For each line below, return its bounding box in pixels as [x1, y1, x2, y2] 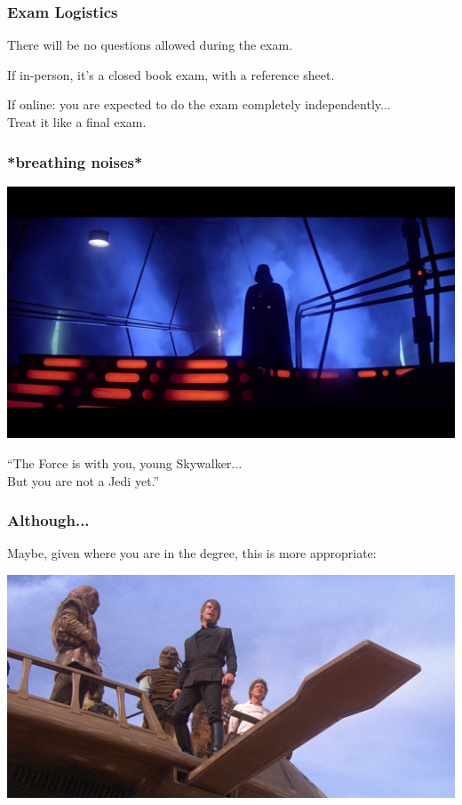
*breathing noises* [7, 150, 143, 172]
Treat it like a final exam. [7, 113, 147, 131]
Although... [7, 509, 90, 531]
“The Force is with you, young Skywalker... [7, 453, 243, 472]
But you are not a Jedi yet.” [7, 471, 160, 490]
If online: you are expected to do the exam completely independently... [7, 95, 391, 114]
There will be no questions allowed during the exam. [7, 36, 293, 54]
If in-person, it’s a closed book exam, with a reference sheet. [7, 65, 335, 84]
